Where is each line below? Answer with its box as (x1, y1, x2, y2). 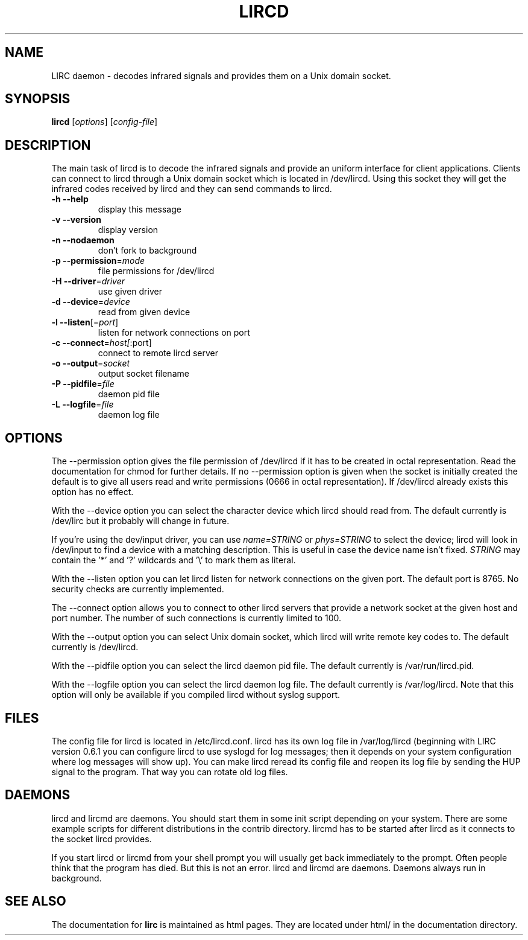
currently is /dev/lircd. (51, 642, 139, 653)
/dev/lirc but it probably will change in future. (51, 516, 230, 526)
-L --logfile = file (51, 399, 114, 410)
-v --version (51, 214, 101, 225)
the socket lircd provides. (51, 833, 152, 844)
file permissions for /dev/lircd (98, 266, 215, 277)
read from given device (98, 307, 190, 318)
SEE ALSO (5, 894, 66, 909)
